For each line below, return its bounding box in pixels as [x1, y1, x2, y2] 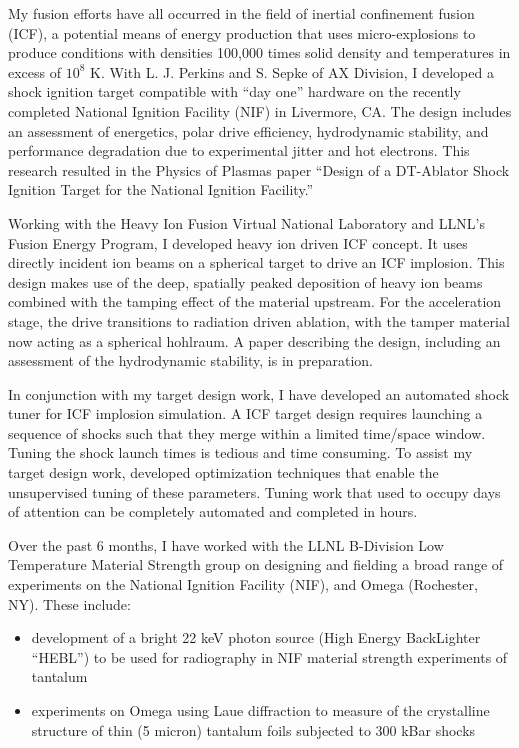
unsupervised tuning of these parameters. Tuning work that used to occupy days [8, 481, 501, 502]
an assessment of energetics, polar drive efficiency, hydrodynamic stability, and [8, 120, 489, 141]
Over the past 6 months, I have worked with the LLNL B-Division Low [8, 534, 444, 555]
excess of [8, 61, 62, 82]
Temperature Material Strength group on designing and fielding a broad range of [8, 554, 504, 575]
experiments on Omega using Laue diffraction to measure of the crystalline [31, 700, 490, 720]
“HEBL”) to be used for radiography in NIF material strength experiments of [31, 646, 508, 667]
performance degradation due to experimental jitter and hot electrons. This [8, 140, 470, 161]
